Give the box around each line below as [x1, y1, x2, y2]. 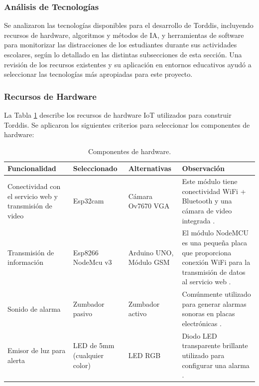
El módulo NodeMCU [182, 227, 249, 238]
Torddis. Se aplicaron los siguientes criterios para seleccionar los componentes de [4, 119, 250, 130]
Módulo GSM [128, 257, 170, 267]
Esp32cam [73, 195, 104, 206]
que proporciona [182, 247, 232, 257]
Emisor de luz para [7, 345, 66, 356]
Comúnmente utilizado [182, 289, 251, 299]
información [7, 257, 44, 267]
